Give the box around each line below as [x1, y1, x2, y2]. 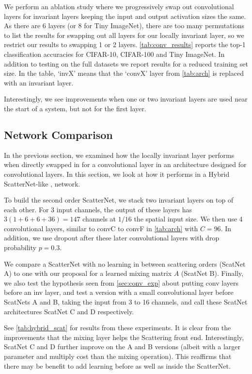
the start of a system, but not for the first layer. [4, 103, 146, 113]
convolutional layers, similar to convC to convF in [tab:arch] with [4, 223, 198, 233]
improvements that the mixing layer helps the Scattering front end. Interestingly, [4, 332, 244, 342]
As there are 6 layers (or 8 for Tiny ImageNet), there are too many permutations [4, 20, 244, 31]
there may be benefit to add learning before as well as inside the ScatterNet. [4, 360, 231, 371]
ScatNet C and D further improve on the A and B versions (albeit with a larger [4, 341, 241, 352]
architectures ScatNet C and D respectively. [4, 306, 134, 316]
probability [4, 242, 36, 253]
